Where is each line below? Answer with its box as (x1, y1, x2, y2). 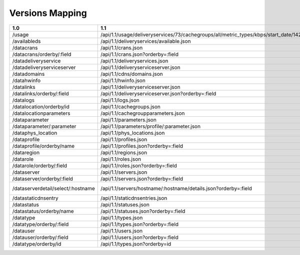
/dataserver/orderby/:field (12, 175, 73, 182)
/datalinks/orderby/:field (12, 90, 69, 97)
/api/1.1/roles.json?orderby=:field (100, 162, 177, 169)
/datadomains (12, 70, 45, 77)
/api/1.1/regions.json (100, 149, 147, 156)
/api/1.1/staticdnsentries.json (100, 195, 167, 202)
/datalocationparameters (12, 110, 70, 117)
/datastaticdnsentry (12, 195, 58, 202)
